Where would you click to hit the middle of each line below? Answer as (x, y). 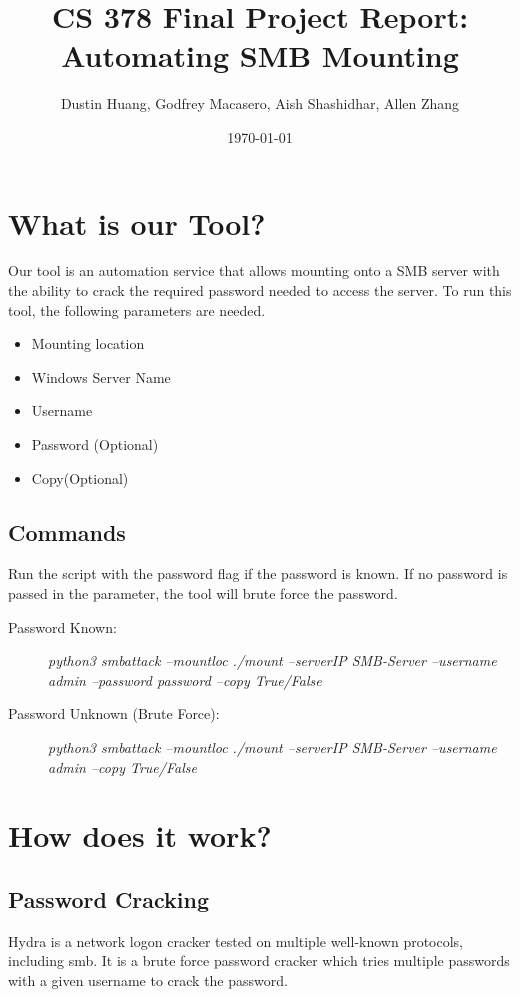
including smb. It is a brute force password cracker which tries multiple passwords (259, 960)
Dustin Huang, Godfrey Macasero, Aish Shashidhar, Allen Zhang (260, 103)
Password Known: (62, 626)
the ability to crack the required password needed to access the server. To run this (260, 290)
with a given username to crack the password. (148, 979)
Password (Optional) (95, 444)
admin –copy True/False (122, 766)
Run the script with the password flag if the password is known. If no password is (258, 573)
